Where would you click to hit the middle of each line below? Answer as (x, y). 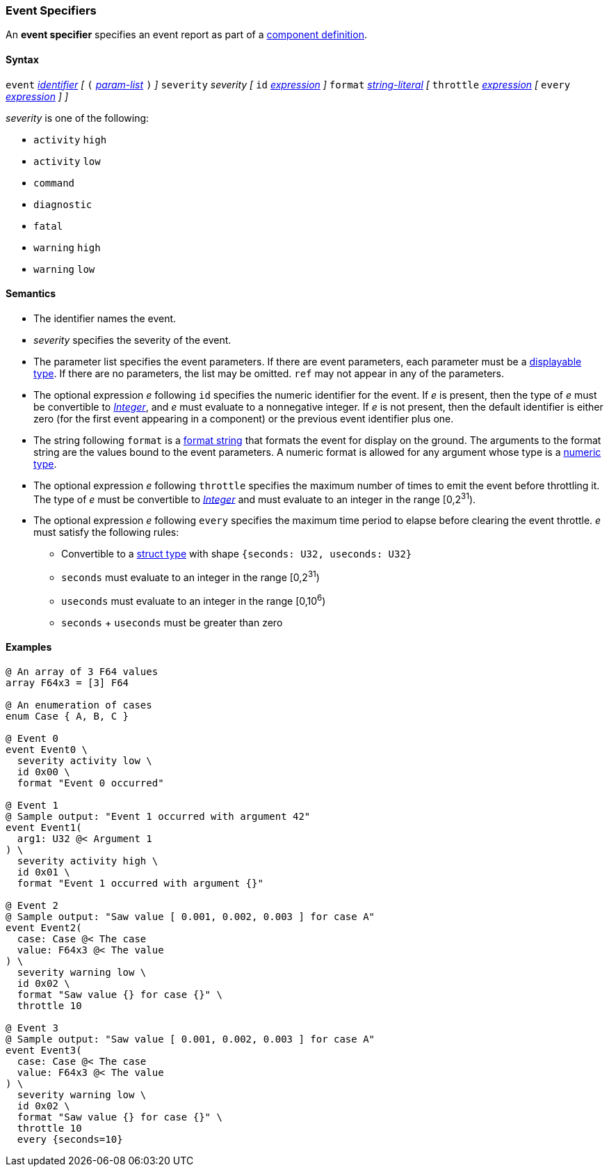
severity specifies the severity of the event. (132, 340)
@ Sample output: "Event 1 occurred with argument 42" (158, 816)
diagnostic (63, 204)
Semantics (31, 294)
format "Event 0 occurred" (90, 783)
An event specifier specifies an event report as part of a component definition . (186, 35)
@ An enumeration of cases (79, 705)
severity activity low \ (84, 761)
